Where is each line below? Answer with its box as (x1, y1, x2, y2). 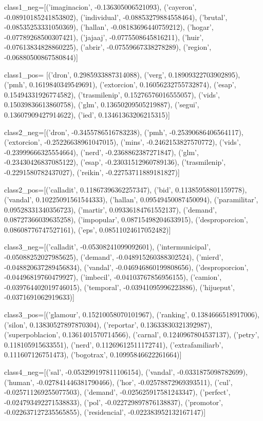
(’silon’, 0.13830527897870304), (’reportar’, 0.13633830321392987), (4, 319, 213, 330)
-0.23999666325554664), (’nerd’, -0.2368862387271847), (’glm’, (4, 146, 199, 157)
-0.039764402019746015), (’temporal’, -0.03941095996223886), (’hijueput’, (4, 281, 235, 292)
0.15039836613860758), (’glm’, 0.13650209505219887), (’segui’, (4, 99, 199, 110)
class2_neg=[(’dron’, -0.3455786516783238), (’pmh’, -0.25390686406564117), (4, 126, 243, 137)
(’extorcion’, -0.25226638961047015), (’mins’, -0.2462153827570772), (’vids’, (4, 137, 241, 147)
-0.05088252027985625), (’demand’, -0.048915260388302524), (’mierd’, (4, 252, 223, 262)
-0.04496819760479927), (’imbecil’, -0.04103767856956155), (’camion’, (4, 272, 222, 282)
